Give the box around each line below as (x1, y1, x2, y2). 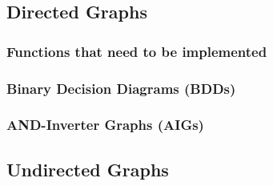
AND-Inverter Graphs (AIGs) (6, 115, 204, 135)
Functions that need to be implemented (6, 41, 267, 61)
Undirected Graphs (6, 156, 169, 181)
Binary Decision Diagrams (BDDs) (6, 78, 236, 98)
